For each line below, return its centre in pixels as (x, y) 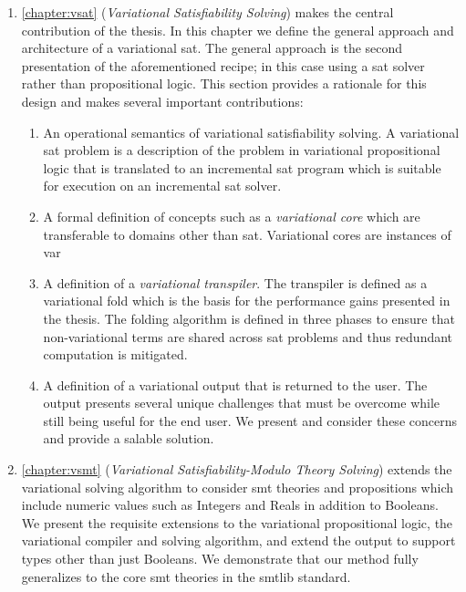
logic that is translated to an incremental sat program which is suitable (242, 167)
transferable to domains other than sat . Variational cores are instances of (247, 234)
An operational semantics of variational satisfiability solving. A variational (251, 132)
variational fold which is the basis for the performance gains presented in (247, 301)
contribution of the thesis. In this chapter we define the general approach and (238, 30)
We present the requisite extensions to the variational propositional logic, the (237, 522)
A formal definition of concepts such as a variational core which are (232, 216)
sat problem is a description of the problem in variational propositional (242, 150)
